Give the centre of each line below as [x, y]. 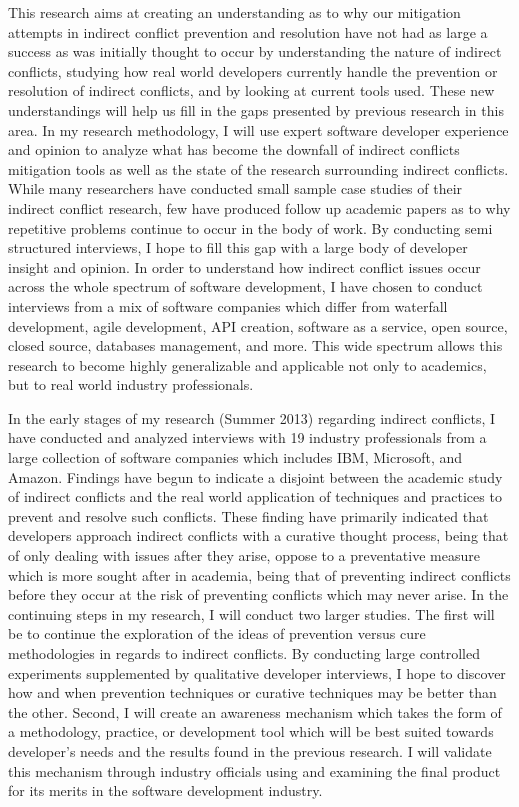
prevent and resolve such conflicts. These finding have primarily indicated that [248, 515]
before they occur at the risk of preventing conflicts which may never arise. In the [258, 594]
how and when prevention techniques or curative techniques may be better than [252, 692]
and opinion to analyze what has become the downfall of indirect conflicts [234, 149]
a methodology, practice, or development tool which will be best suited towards [251, 731]
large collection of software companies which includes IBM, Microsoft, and [235, 457]
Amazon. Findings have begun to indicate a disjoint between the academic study [255, 476]
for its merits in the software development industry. [165, 790]
